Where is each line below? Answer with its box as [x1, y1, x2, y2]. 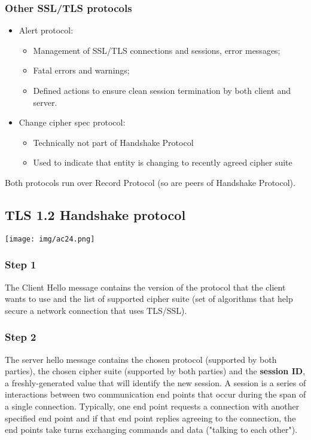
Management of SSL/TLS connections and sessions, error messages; [33, 44, 280, 56]
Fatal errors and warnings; [33, 64, 130, 77]
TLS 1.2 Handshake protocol [5, 205, 186, 224]
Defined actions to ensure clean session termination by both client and [33, 84, 291, 96]
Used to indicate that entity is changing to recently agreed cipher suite [33, 156, 292, 169]
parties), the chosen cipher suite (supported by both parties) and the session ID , [5, 365, 306, 377]
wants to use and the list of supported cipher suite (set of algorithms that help [5, 292, 293, 305]
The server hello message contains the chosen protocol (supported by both [5, 353, 277, 365]
